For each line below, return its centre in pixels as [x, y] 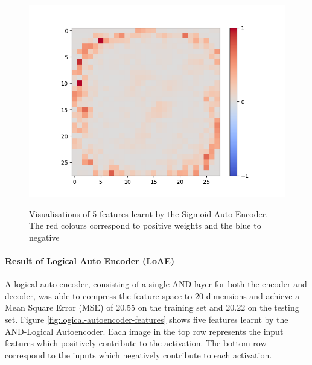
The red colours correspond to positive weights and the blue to [145, 225]
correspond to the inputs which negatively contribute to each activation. [138, 354]
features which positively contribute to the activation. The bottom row [136, 343]
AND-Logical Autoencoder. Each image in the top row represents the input [144, 331]
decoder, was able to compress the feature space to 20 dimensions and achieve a [152, 295]
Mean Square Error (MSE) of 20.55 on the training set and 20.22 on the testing [152, 307]
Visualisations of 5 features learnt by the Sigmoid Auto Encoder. [149, 213]
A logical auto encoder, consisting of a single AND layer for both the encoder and [156, 284]
